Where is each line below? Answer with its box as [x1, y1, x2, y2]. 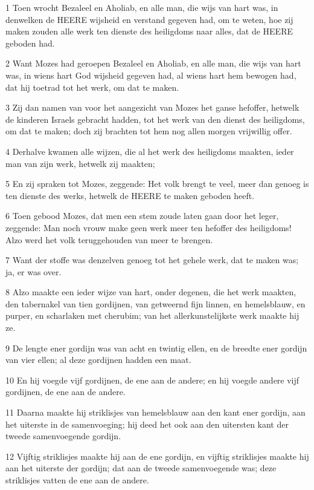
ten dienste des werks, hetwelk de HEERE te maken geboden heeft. [5, 189, 255, 201]
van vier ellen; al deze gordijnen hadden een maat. [5, 353, 191, 366]
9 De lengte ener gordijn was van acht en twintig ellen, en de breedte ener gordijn [5, 341, 307, 354]
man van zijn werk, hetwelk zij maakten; [5, 157, 155, 169]
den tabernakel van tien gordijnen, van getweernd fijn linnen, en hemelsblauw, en [5, 297, 306, 310]
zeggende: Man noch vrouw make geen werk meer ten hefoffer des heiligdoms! [5, 221, 292, 234]
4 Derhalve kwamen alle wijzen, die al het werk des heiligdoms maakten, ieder [5, 145, 294, 157]
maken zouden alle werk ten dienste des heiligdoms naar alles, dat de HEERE [5, 25, 293, 38]
